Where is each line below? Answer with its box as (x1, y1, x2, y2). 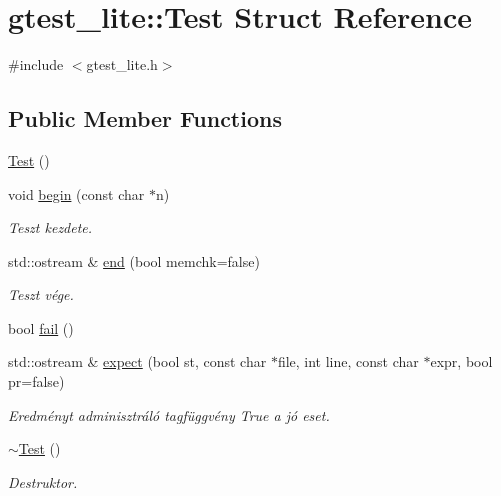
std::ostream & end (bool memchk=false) (8, 250, 260, 271)
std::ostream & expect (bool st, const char (8, 351, 267, 372)
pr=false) (8, 371, 65, 392)
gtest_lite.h (86, 54, 158, 75)
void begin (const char (8, 183, 145, 204)
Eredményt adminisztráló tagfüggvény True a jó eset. (8, 404, 330, 425)
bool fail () (8, 317, 74, 338)
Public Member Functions (8, 103, 282, 134)
